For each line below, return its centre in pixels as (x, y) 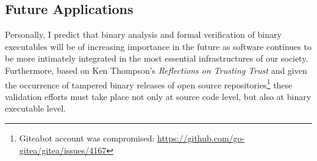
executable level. (35, 108)
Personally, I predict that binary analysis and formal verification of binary (143, 34)
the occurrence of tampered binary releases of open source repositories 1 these (149, 84)
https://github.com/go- (201, 138)
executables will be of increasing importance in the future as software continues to (158, 46)
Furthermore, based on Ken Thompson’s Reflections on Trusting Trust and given (156, 70)
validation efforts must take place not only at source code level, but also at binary (158, 96)
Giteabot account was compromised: (87, 138)
